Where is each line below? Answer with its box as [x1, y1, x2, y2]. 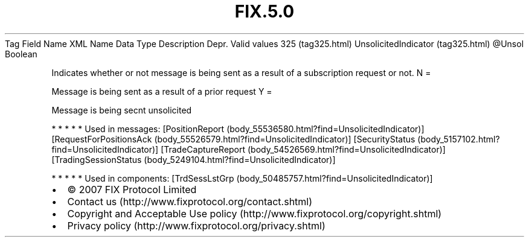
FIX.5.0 [234, 1, 295, 22]
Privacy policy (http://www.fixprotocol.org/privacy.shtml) [67, 219, 325, 232]
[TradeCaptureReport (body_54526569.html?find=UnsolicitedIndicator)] [161, 144, 446, 154]
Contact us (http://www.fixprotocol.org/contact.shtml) [67, 195, 313, 208]
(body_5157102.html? [417, 133, 500, 144]
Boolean [5, 48, 37, 59]
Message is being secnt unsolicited [51, 104, 192, 115]
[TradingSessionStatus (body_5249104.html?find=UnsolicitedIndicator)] [51, 154, 336, 165]
